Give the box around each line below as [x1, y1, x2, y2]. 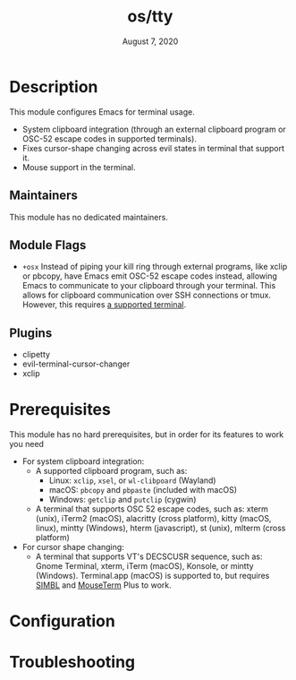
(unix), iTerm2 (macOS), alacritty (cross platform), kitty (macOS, [35, 513, 272, 524]
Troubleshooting [9, 652, 136, 673]
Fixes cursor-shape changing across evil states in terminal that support [21, 142, 284, 153]
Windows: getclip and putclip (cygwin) [48, 495, 197, 505]
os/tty [127, 6, 173, 27]
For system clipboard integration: [21, 456, 145, 467]
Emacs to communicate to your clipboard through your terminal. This [21, 280, 276, 291]
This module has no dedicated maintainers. [9, 211, 168, 222]
